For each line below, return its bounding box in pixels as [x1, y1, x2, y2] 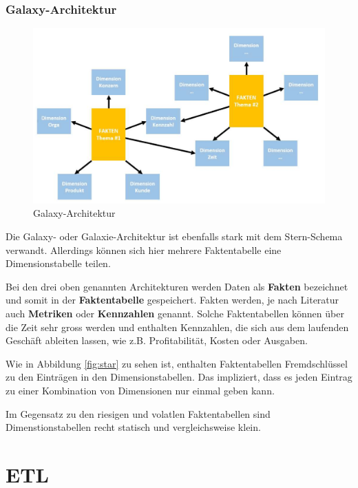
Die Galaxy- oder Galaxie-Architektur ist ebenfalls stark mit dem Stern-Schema [6, 229, 343, 244]
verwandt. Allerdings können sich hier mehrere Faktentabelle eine [6, 242, 282, 257]
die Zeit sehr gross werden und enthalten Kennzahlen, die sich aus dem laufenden [6, 319, 349, 334]
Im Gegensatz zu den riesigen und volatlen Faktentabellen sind [6, 406, 271, 421]
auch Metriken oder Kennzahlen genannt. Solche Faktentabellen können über [6, 306, 344, 321]
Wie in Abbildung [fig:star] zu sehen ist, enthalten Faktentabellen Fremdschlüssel [6, 356, 348, 370]
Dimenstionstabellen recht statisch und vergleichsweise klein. [6, 420, 261, 434]
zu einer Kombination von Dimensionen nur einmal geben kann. [6, 383, 275, 397]
